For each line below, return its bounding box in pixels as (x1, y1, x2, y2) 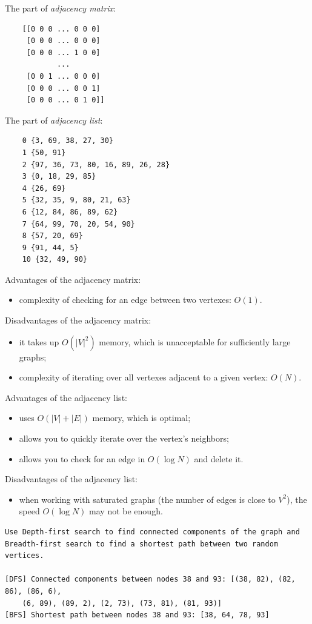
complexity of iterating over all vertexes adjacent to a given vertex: (19, 371, 268, 383)
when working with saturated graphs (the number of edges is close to (19, 493, 276, 505)
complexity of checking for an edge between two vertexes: (19, 293, 231, 306)
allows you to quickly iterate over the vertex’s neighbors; (19, 432, 229, 445)
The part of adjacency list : (5, 113, 103, 126)
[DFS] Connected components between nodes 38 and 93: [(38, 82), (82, (5, 575, 296, 584)
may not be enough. (89, 505, 163, 517)
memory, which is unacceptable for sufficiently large (99, 335, 291, 348)
